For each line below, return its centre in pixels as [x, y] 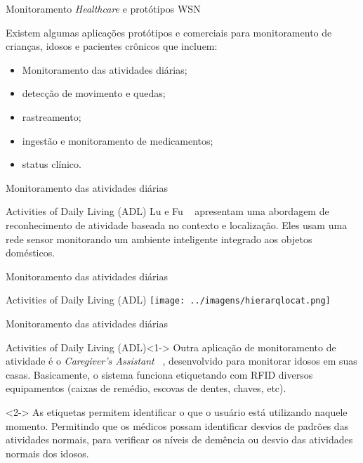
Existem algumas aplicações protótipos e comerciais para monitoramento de [169, 32]
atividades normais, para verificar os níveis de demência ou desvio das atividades [179, 439]
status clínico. [52, 164]
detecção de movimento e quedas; [94, 93]
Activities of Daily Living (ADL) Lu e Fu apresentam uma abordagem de [167, 211]
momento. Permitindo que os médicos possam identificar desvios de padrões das [177, 425]
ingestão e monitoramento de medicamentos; [118, 140]
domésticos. [31, 253]
